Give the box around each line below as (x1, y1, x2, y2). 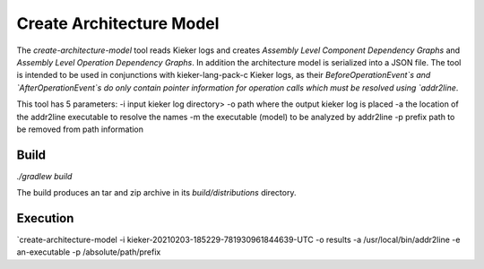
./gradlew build (16, 170, 73, 181)
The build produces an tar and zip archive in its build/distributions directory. (16, 187, 297, 198)
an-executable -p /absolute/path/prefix (16, 247, 161, 257)
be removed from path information (16, 124, 143, 134)
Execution (16, 211, 74, 226)
